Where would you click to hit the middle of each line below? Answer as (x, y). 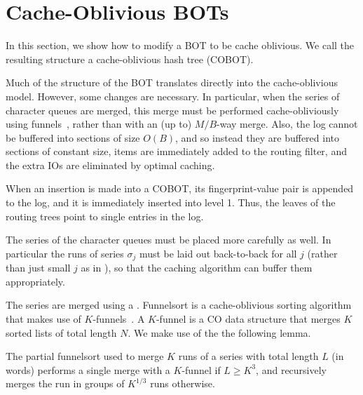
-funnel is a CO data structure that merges (248, 319)
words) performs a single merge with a (88, 369)
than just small (38, 268)
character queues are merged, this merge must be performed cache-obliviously (172, 110)
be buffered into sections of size (73, 137)
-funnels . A (119, 319)
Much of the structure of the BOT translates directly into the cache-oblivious (172, 82)
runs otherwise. (183, 383)
